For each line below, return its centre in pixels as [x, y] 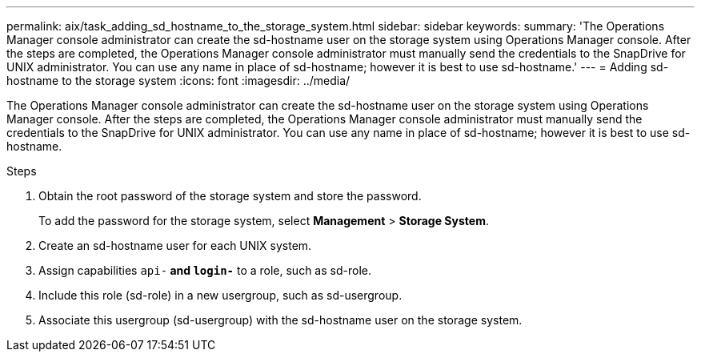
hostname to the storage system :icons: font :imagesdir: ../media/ [178, 80]
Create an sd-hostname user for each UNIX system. [175, 245]
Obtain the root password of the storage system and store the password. [230, 196]
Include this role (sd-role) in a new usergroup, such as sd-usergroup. [220, 295]
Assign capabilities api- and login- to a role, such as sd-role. [205, 270]
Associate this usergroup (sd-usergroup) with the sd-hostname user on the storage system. [280, 320]
